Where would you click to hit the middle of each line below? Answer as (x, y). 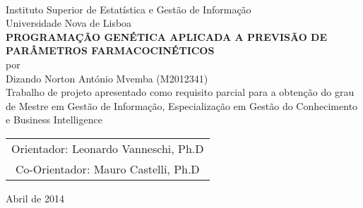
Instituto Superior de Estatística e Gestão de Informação (129, 9)
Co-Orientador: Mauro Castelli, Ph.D (107, 169)
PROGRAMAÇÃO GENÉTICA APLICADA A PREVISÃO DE (167, 36)
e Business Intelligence (54, 120)
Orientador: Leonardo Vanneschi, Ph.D (108, 148)
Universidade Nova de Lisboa (69, 23)
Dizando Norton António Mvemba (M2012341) (107, 78)
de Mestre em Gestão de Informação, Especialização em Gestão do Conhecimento (182, 105)
